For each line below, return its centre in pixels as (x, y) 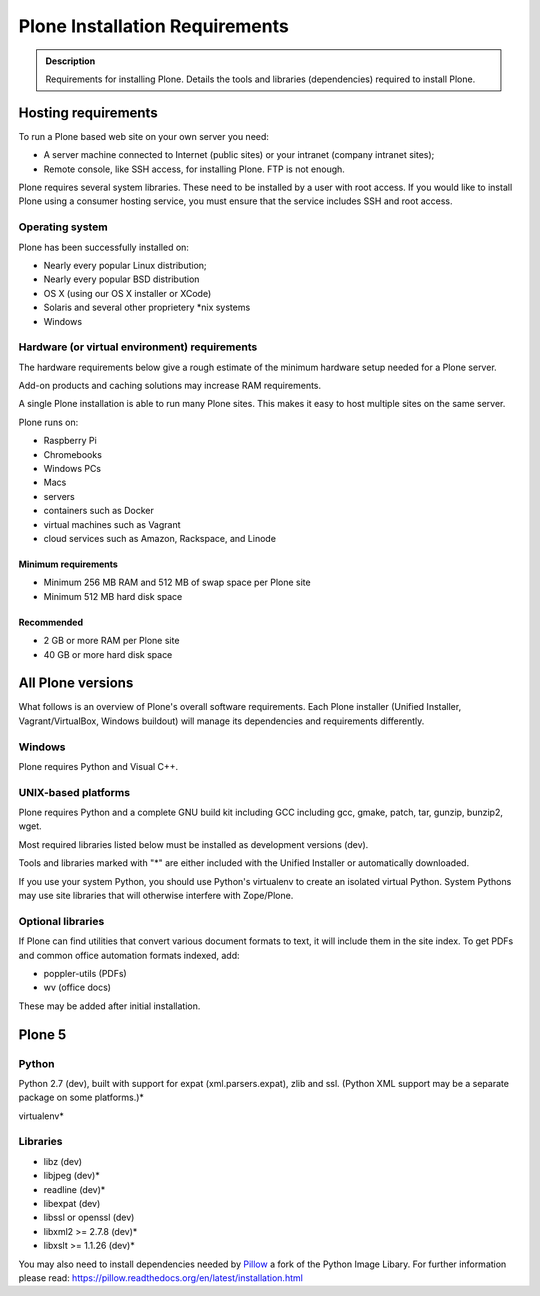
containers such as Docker (98, 511)
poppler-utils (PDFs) (85, 973)
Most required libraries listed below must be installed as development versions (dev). (193, 844)
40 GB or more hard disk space (108, 654)
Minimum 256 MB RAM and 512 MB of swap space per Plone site (177, 582)
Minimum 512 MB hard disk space (113, 596)
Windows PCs (72, 468)
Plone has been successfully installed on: (104, 247)
